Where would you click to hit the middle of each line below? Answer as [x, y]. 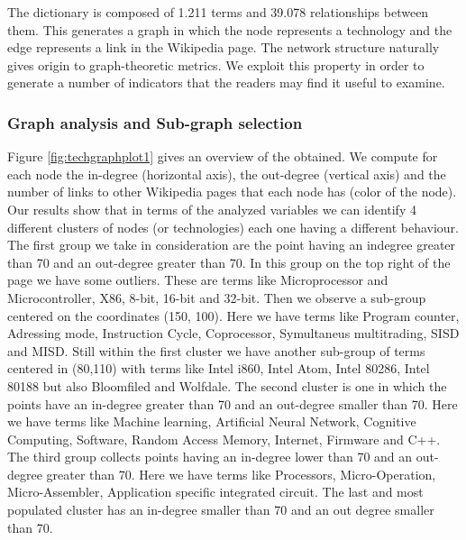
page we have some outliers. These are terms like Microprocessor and [198, 280]
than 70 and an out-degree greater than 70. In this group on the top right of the [229, 262]
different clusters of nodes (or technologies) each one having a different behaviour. [233, 227]
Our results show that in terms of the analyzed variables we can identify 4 [212, 209]
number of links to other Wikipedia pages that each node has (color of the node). [232, 192]
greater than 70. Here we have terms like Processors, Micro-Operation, [241, 474]
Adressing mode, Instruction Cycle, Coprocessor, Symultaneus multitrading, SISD [233, 333]
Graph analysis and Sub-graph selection [155, 122]
